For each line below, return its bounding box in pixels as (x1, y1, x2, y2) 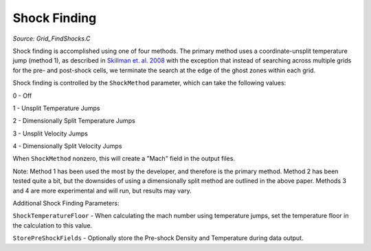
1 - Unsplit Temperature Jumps (12, 104, 100, 112)
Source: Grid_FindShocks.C (12, 34, 91, 43)
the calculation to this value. (12, 221, 93, 230)
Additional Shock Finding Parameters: (12, 199, 120, 208)
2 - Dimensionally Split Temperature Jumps (12, 117, 135, 125)
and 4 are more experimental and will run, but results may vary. (12, 186, 192, 195)
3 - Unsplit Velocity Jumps (12, 129, 89, 138)
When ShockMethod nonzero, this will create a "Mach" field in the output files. (12, 155, 235, 163)
